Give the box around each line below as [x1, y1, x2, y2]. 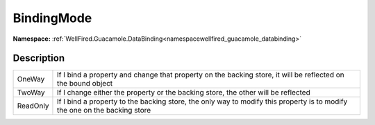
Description [12, 52, 65, 64]
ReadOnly [17, 101, 49, 110]
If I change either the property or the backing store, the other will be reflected [56, 88, 310, 97]
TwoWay [17, 88, 45, 97]
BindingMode [12, 10, 92, 26]
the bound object [56, 79, 113, 88]
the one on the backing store [56, 106, 151, 115]
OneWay [17, 75, 45, 84]
